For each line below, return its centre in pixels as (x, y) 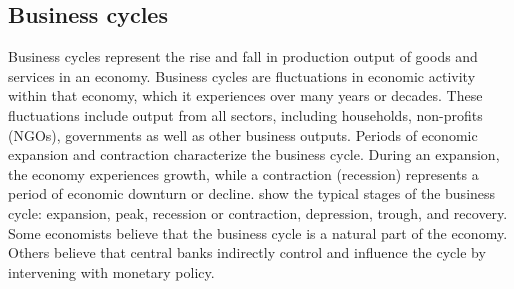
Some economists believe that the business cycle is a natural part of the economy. (258, 232)
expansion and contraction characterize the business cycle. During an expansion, (254, 154)
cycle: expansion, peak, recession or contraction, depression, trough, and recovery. (258, 212)
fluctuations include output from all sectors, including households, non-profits (245, 114)
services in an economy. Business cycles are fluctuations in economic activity (242, 75)
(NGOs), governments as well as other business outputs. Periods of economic (243, 134)
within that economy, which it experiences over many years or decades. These (245, 95)
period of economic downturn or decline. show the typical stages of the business (252, 193)
